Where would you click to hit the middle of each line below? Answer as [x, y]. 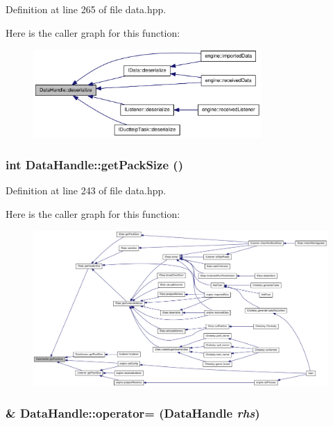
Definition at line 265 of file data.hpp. [86, 9]
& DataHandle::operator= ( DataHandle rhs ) [133, 413]
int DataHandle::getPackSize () [94, 165]
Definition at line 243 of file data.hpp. [86, 190]
